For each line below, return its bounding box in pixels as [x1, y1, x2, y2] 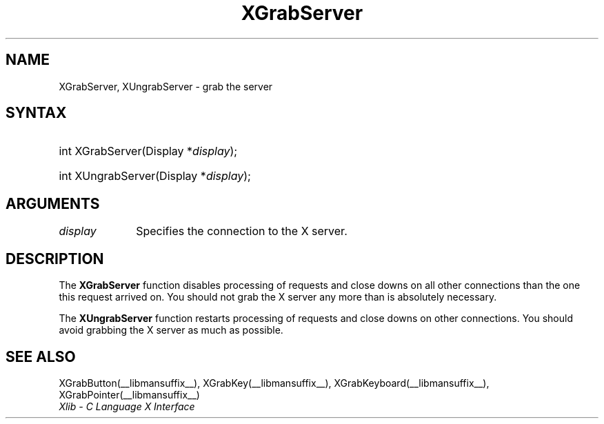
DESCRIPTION [6, 250, 104, 267]
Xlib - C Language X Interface [59, 400, 195, 412]
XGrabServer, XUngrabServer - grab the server [59, 80, 273, 92]
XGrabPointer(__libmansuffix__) [59, 388, 200, 401]
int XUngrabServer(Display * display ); [59, 169, 251, 183]
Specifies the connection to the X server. [136, 224, 348, 239]
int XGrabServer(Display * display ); [59, 144, 238, 159]
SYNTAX [6, 104, 67, 122]
